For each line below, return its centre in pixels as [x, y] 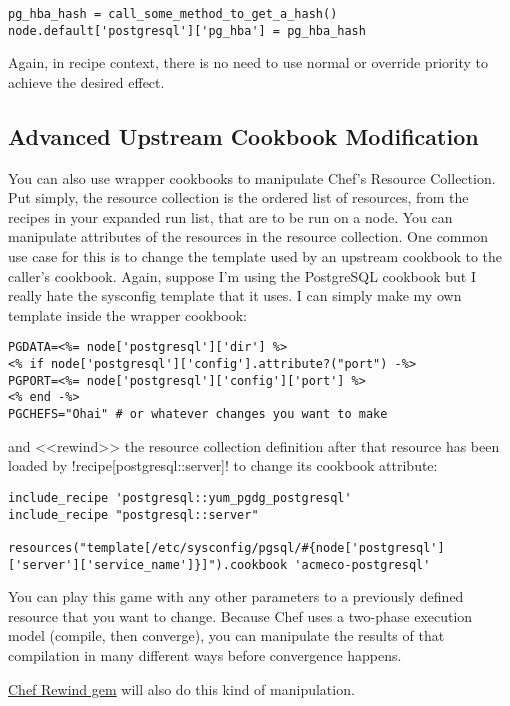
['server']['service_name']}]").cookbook [148, 564]
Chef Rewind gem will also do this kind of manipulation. [181, 688]
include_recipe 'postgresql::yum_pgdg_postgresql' [180, 497]
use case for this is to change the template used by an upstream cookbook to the [255, 256]
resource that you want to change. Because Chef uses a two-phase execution [240, 615]
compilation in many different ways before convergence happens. [205, 654]
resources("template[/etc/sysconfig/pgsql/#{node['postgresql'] [226, 547]
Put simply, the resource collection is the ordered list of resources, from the [238, 197]
